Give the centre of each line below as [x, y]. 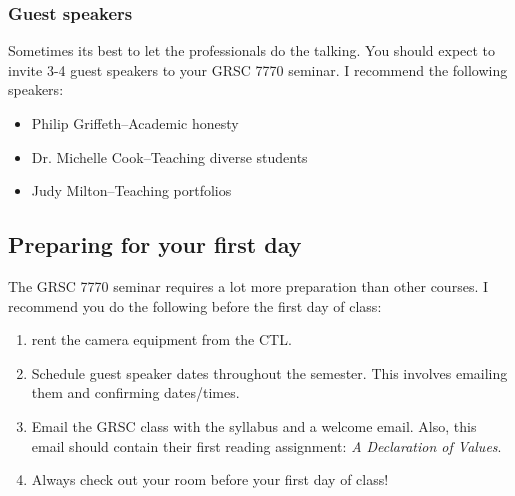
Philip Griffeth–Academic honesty [135, 123]
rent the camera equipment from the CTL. [161, 339]
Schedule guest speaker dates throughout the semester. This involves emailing [269, 372]
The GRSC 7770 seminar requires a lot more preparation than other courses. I [248, 285]
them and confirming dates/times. [135, 392]
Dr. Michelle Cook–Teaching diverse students [169, 156]
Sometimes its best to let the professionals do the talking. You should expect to [252, 50]
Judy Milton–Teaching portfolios [131, 190]
